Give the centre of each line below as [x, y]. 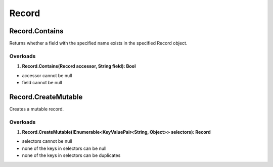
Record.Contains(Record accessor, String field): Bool [79, 66]
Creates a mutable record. [37, 109]
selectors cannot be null [47, 141]
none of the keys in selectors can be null [64, 148]
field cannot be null [42, 82]
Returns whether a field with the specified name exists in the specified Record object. [98, 43]
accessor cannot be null [47, 75]
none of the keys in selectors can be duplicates [71, 155]
